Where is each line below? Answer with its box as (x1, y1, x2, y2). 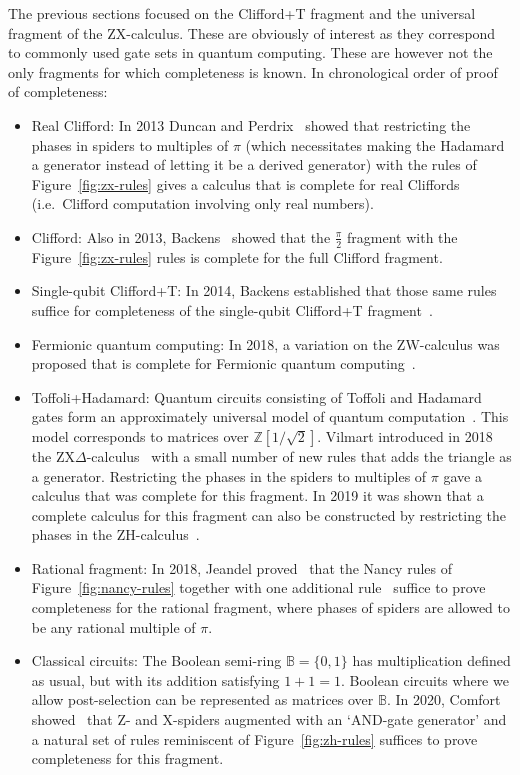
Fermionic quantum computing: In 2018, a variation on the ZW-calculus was (31, 333, 500, 354)
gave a (443, 465, 482, 486)
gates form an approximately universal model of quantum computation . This (31, 406, 509, 427)
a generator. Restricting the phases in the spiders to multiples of (31, 465, 427, 486)
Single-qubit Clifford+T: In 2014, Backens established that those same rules (31, 280, 497, 301)
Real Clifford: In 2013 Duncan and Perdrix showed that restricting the (31, 114, 471, 135)
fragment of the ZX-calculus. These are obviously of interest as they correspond (8, 22, 496, 43)
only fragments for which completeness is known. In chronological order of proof (8, 61, 498, 82)
